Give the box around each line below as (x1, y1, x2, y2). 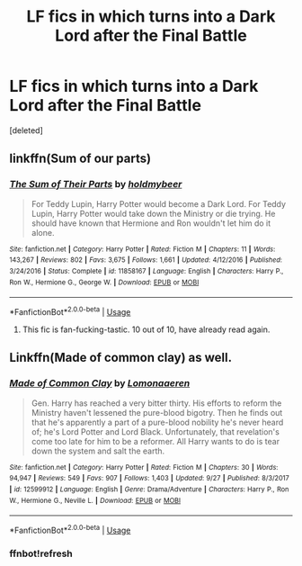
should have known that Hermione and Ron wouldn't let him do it (31, 218, 271, 229)
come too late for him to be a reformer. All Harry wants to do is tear (31, 436, 280, 446)
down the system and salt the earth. (31, 445, 165, 456)
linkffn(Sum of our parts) (9, 151, 151, 166)
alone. (31, 227, 55, 238)
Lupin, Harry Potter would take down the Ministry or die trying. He (31, 208, 276, 219)
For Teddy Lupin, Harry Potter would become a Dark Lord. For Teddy (31, 198, 286, 209)
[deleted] (9, 124, 43, 136)
